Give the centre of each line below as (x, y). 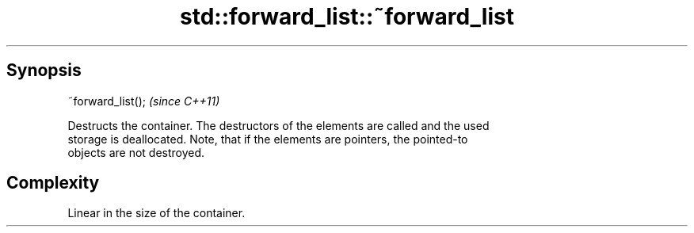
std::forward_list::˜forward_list (347, 17)
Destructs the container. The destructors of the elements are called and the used (278, 125)
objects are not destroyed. (136, 152)
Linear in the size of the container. (156, 213)
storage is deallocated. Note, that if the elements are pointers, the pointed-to (268, 139)
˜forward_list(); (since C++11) (144, 101)
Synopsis (44, 71)
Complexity (53, 183)
